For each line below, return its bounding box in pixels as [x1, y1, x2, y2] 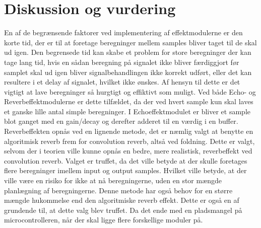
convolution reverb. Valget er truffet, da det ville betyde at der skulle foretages [4, 155, 247, 166]
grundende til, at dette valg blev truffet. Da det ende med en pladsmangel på [4, 204, 242, 215]
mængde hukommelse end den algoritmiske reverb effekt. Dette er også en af [4, 195, 239, 205]
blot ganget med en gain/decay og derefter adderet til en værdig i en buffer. [4, 116, 238, 126]
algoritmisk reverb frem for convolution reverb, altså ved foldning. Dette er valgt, [4, 135, 255, 146]
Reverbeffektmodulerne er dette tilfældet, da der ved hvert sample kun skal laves [4, 96, 253, 107]
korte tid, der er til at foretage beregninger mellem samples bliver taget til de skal [4, 37, 257, 47]
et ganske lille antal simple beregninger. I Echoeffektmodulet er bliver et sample [4, 106, 250, 116]
